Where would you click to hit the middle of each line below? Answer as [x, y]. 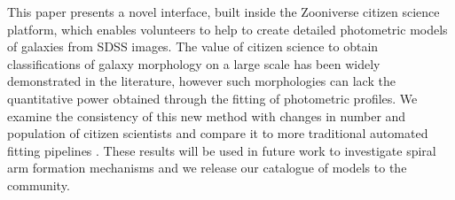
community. [39, 185]
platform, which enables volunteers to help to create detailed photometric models [227, 29]
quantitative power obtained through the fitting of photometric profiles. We [212, 98]
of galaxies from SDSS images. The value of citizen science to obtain [193, 46]
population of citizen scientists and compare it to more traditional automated [218, 133]
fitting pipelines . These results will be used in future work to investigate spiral [222, 150]
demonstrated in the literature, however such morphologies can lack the [201, 81]
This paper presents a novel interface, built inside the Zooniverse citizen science [224, 12]
